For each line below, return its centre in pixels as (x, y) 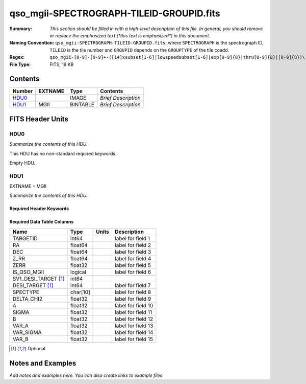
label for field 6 (133, 272)
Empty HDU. (22, 163)
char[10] (80, 292)
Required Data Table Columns (42, 222)
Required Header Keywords (39, 209)
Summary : (21, 29)
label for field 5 (133, 265)
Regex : (17, 57)
